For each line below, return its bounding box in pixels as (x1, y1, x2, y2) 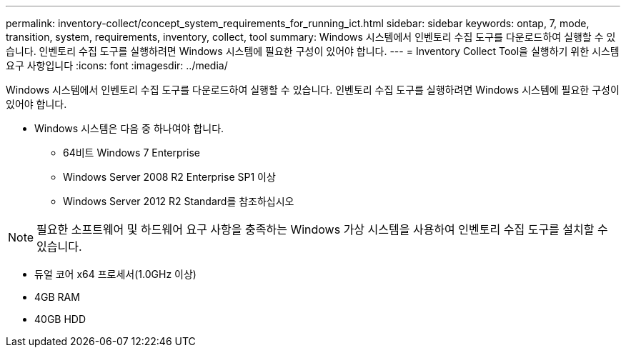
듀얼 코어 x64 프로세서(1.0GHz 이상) (34, 268, 197, 280)
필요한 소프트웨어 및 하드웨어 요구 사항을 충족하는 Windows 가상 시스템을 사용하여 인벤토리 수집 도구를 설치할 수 (36, 222, 608, 237)
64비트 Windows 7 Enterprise (63, 146, 200, 159)
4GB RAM (34, 291, 80, 303)
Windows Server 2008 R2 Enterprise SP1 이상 (63, 171, 276, 183)
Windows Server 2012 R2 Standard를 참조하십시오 (63, 195, 294, 207)
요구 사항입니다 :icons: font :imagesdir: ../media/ (6, 59, 228, 71)
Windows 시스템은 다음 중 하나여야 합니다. (34, 122, 224, 134)
